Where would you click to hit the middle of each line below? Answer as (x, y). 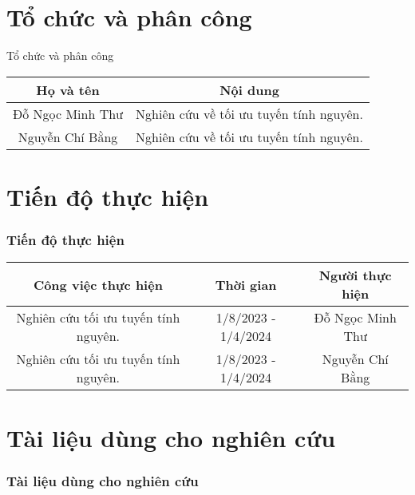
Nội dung (249, 89)
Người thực (355, 275)
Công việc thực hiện (98, 284)
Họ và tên (68, 89)
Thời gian (246, 284)
